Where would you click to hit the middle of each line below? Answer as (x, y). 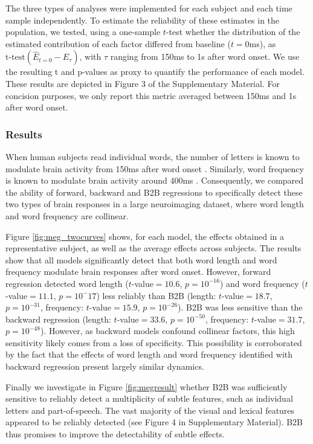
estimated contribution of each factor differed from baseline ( (118, 43)
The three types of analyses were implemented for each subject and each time (149, 8)
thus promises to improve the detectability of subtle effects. (115, 434)
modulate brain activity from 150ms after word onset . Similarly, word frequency (155, 168)
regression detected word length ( (67, 283)
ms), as (263, 43)
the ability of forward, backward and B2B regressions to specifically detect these (154, 192)
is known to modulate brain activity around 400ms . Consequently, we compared (155, 180)
